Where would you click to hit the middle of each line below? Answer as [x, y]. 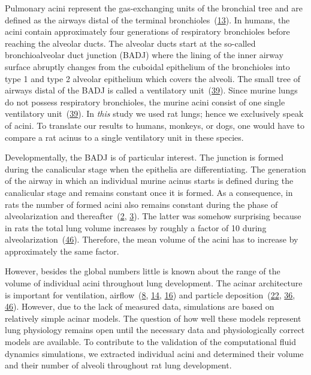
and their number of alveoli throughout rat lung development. [118, 365]
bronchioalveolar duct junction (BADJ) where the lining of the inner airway [144, 55]
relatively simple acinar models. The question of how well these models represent [153, 318]
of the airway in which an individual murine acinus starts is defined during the [149, 181]
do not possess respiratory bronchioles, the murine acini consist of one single [145, 102]
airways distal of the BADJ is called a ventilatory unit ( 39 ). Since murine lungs [151, 90]
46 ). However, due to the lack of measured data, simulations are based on [140, 306]
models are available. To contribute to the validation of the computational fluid [150, 342]
